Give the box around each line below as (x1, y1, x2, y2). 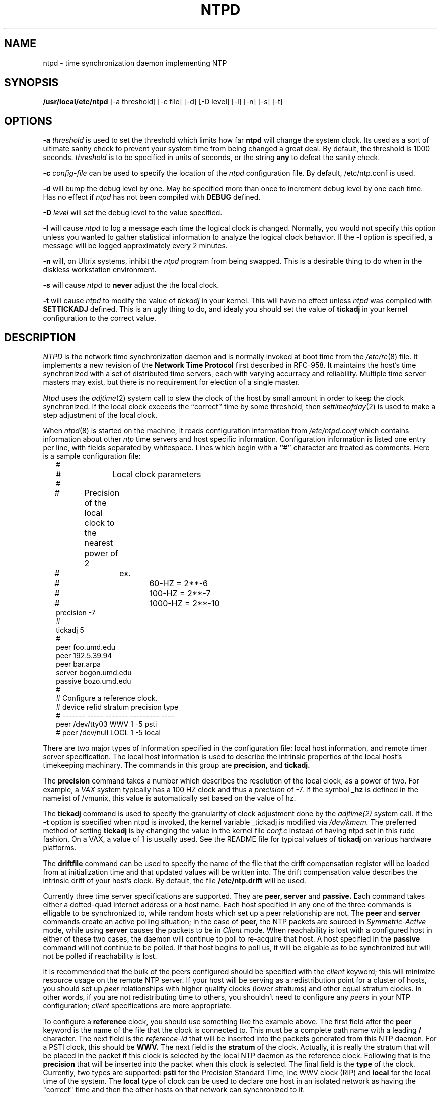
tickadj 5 (56, 625, 84, 635)
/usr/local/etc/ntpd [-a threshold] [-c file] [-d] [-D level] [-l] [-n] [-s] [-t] (43, 97, 283, 106)
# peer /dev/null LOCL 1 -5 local (56, 728, 161, 737)
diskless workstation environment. (43, 265, 157, 274)
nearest (84, 538, 113, 549)
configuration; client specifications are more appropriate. (43, 1001, 232, 1010)
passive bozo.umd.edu (56, 677, 131, 686)
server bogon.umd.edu (56, 668, 132, 677)
